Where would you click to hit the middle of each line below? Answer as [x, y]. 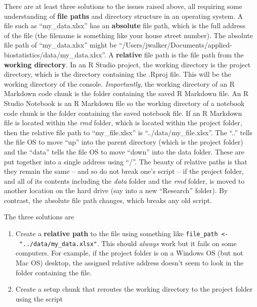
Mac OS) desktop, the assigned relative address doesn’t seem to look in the [129, 262]
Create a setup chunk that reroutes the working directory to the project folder [134, 289]
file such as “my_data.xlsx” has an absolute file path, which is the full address [125, 26]
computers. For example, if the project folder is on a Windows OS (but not [129, 253]
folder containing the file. [54, 272]
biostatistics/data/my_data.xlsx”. [55, 54]
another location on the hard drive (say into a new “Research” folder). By [116, 190]
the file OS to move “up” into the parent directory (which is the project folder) [124, 142]
